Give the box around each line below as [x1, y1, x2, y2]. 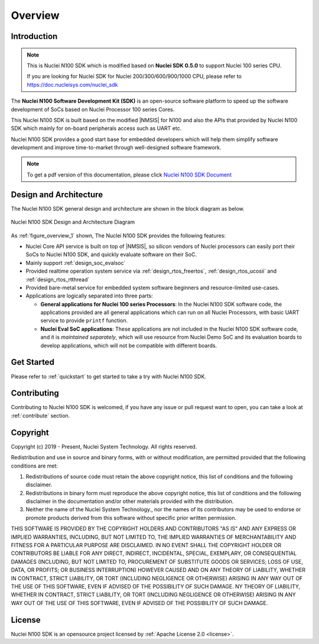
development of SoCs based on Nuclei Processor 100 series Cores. [11, 106, 175, 113]
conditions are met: [11, 462, 58, 469]
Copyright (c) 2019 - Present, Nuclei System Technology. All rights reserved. [11, 443, 197, 450]
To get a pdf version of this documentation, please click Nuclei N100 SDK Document [27, 171, 232, 178]
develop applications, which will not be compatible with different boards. [40, 342, 217, 349]
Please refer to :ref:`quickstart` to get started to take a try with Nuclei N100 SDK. [11, 372, 207, 380]
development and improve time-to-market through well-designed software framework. [11, 144, 222, 151]
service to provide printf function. [40, 317, 128, 324]
